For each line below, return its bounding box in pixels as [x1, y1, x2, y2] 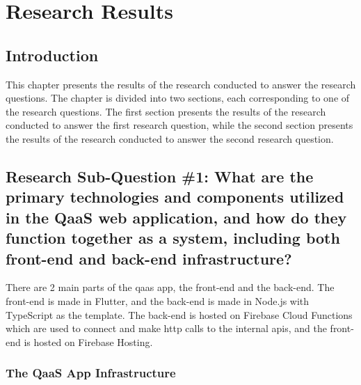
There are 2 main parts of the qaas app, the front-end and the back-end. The [6, 280, 335, 294]
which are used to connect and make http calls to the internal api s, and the [6, 321, 327, 336]
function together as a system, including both [6, 227, 340, 249]
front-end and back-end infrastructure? [6, 247, 292, 269]
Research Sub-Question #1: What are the [6, 165, 314, 187]
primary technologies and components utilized [6, 186, 344, 207]
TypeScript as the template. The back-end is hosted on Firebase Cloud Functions [6, 307, 353, 322]
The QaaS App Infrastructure [6, 364, 176, 382]
